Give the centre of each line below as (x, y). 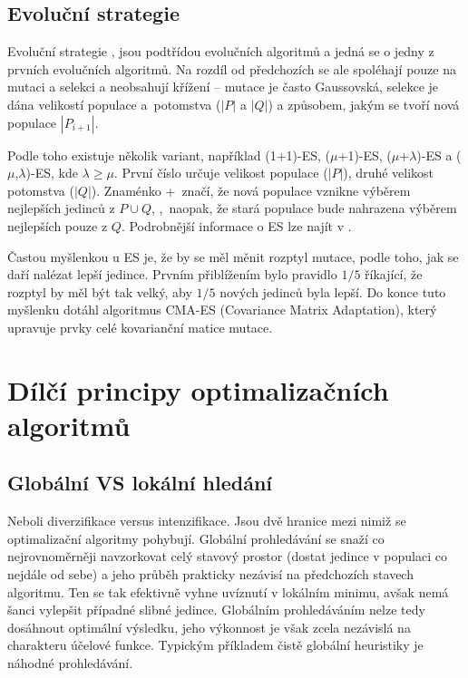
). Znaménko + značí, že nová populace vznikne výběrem (251, 190)
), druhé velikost (389, 173)
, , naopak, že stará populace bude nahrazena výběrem (304, 208)
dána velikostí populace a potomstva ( (114, 104)
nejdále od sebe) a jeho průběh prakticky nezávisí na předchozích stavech (210, 574)
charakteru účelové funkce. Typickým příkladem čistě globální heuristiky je (215, 645)
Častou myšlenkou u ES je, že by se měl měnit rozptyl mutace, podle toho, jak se (233, 256)
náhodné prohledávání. (70, 663)
